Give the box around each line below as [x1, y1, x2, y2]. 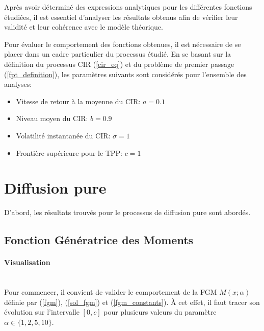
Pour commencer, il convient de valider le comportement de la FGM [4, 287, 217, 297]
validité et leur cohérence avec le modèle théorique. [4, 21, 163, 32]
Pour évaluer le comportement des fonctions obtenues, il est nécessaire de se [4, 38, 241, 49]
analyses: [4, 79, 32, 89]
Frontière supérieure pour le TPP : [16, 147, 122, 158]
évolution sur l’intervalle [4, 306, 80, 317]
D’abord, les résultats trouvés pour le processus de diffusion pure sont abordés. [4, 207, 251, 218]
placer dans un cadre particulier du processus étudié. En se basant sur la [4, 49, 231, 59]
